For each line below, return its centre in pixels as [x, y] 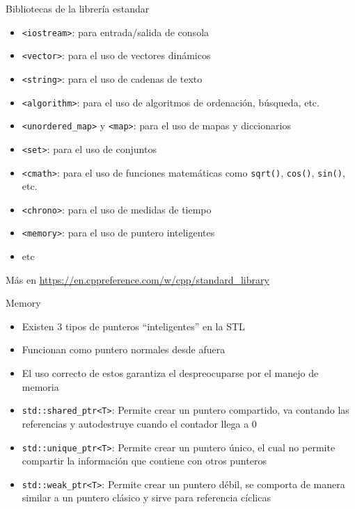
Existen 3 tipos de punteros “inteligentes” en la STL [133, 326]
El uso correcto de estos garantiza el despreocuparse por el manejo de [170, 373]
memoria [40, 386]
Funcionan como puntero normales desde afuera [124, 349]
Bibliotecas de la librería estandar [78, 8]
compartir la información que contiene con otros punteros [144, 461]
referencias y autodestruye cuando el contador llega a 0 [139, 423]
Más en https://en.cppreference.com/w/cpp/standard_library [137, 279]
